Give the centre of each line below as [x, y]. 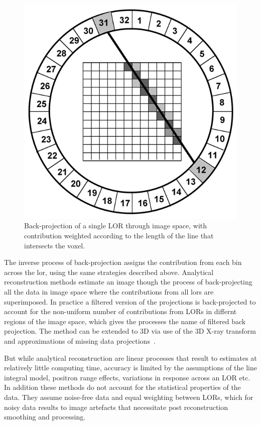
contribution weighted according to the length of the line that [119, 236]
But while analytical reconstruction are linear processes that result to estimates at [130, 358]
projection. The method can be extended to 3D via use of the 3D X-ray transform [130, 331]
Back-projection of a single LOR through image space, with [116, 226]
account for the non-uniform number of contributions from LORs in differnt [120, 311]
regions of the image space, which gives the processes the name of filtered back [125, 321]
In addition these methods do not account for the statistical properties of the [122, 387]
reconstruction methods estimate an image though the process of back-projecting [128, 282]
